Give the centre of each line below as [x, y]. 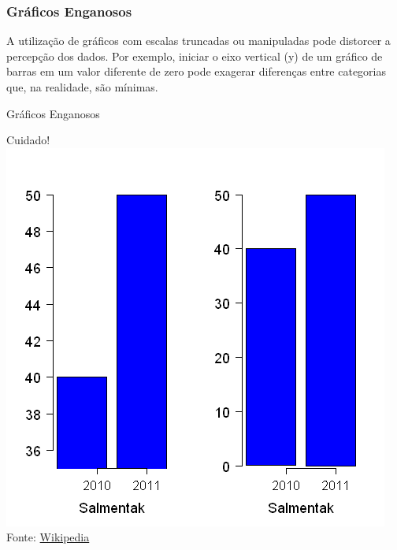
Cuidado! [28, 140]
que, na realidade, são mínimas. [82, 87]
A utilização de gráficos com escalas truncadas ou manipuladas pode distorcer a [198, 41]
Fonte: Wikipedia [48, 537]
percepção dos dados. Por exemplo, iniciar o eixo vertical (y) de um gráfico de [195, 56]
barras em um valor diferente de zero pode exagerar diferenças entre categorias [197, 71]
